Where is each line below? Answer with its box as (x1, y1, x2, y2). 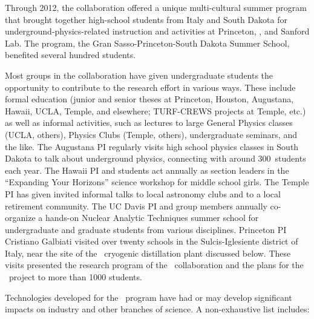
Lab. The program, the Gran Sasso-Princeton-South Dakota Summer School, (5, 36, 290, 49)
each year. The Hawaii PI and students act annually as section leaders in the (5, 163, 289, 176)
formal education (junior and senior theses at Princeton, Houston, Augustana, (5, 93, 294, 105)
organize (5, 211, 36, 224)
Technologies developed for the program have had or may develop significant (5, 291, 292, 303)
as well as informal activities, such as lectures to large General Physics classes (5, 116, 293, 129)
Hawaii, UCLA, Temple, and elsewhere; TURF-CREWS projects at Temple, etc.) (5, 104, 306, 117)
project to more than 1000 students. (8, 271, 142, 283)
